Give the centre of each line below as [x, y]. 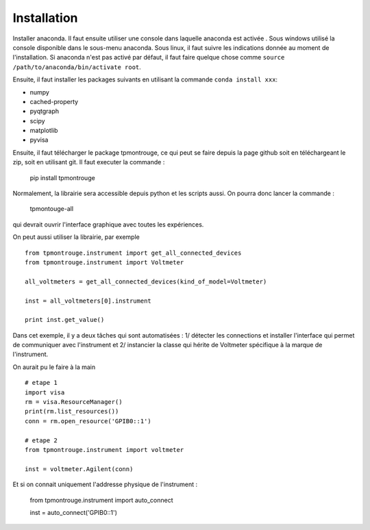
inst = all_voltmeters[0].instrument [88, 301]
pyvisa [39, 140]
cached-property [54, 101]
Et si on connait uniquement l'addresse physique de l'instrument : [105, 484]
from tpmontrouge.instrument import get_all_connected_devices [133, 253]
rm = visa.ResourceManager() [74, 402]
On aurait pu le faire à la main [54, 367]
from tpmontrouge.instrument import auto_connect [102, 500]
